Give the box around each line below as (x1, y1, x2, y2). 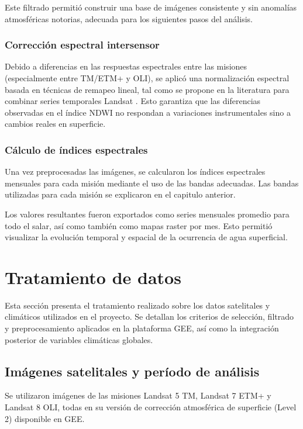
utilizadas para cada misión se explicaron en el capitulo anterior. (5, 188, 236, 200)
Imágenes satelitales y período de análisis (5, 362, 260, 380)
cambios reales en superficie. (5, 117, 106, 130)
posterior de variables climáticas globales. (5, 333, 153, 345)
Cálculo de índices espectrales (5, 142, 148, 157)
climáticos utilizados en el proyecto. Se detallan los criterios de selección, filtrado (5, 310, 294, 323)
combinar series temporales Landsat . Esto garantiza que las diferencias (5, 95, 261, 107)
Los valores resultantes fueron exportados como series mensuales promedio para (5, 207, 290, 220)
